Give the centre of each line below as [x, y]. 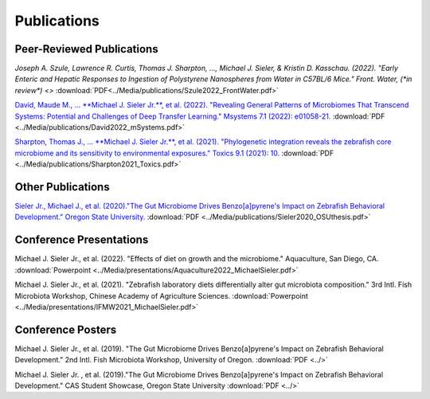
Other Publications [63, 187]
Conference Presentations [82, 240]
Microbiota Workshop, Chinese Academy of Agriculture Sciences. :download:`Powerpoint [161, 295]
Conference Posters [66, 329]
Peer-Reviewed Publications [86, 49]
